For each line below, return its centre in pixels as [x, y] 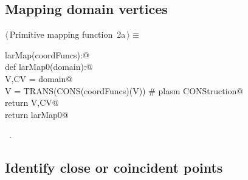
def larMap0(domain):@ [49, 67]
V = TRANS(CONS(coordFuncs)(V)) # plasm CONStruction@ [124, 90]
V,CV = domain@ [39, 78]
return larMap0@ [37, 114]
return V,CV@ [32, 102]
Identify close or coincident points [114, 168]
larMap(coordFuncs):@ [47, 54]
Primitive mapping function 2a [67, 34]
